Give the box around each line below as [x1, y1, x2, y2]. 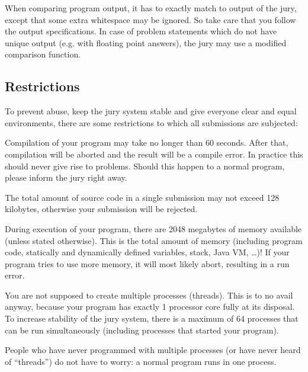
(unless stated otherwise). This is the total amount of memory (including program [5, 234, 303, 246]
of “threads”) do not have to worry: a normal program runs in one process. [5, 355, 277, 367]
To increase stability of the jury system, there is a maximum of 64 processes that [5, 312, 299, 325]
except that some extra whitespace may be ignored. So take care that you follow [5, 13, 296, 25]
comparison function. [5, 48, 81, 60]
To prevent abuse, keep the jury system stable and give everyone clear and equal [5, 105, 297, 117]
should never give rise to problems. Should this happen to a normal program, [5, 159, 285, 172]
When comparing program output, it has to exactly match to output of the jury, [5, 2, 297, 14]
